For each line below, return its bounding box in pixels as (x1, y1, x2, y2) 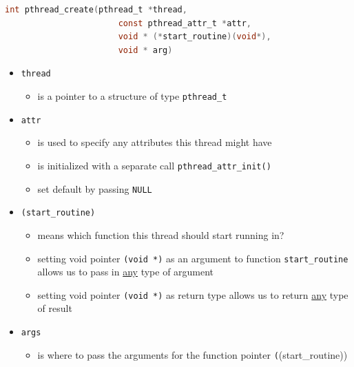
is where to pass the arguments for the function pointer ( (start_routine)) (37, 347, 348, 361)
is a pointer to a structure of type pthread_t (37, 89, 227, 103)
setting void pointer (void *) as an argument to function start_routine (37, 251, 348, 265)
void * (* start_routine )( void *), (118, 32, 271, 42)
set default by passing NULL (37, 181, 152, 196)
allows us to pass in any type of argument (37, 264, 214, 279)
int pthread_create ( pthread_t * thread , (5, 5, 187, 14)
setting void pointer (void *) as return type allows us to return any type (37, 287, 348, 302)
